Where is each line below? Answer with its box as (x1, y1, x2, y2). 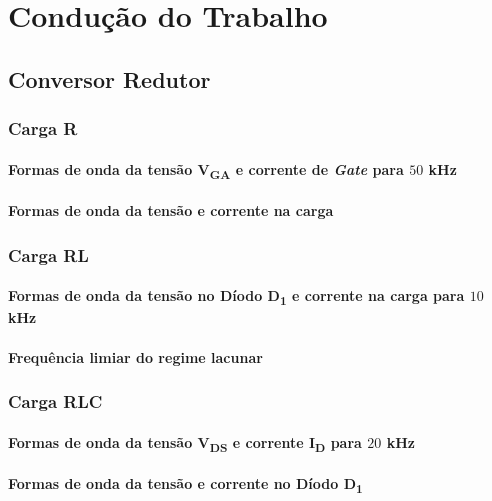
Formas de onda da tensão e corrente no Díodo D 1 (8, 473, 363, 497)
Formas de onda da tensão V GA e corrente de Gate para (8, 158, 404, 182)
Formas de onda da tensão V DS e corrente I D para (8, 431, 362, 455)
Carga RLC (8, 389, 103, 414)
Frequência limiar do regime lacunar (8, 346, 263, 367)
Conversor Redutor (8, 63, 211, 94)
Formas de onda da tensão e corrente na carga (8, 200, 334, 221)
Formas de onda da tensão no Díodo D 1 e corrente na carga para (8, 285, 465, 309)
